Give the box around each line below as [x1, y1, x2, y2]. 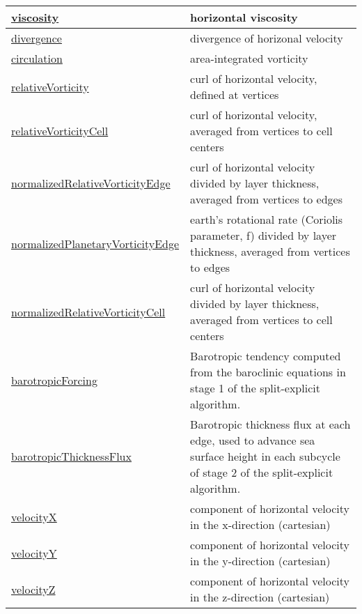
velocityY [11, 544, 57, 561]
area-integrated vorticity [190, 50, 308, 66]
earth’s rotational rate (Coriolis [190, 211, 343, 227]
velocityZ [11, 581, 56, 597]
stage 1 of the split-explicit [190, 380, 320, 396]
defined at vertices [190, 86, 279, 102]
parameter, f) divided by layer [190, 227, 337, 243]
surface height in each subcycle [190, 448, 340, 464]
